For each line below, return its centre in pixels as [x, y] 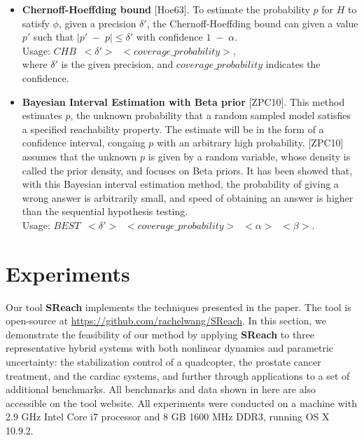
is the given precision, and [117, 64]
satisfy [36, 23]
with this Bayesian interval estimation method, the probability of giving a [180, 184]
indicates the [293, 64]
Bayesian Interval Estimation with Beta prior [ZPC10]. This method [183, 101]
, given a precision [97, 23]
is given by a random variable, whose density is [249, 156]
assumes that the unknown [79, 156]
